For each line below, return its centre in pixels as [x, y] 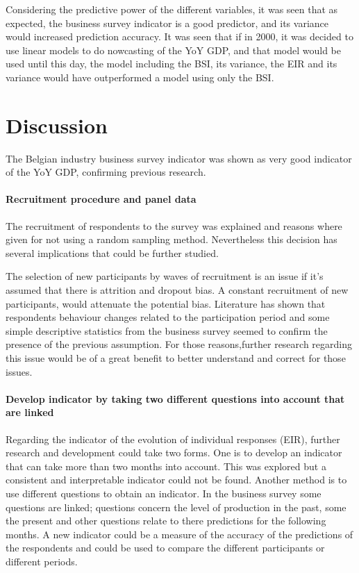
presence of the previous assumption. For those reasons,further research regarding [179, 344]
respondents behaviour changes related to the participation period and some [168, 317]
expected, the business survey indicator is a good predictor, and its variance [167, 23]
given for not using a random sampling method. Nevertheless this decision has [172, 239]
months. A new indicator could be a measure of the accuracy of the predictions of [179, 534]
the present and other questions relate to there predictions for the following [166, 521]
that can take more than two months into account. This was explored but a [166, 466]
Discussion [57, 125]
